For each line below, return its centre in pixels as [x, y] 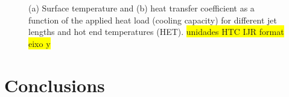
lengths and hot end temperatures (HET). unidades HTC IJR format [156, 32]
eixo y [40, 43]
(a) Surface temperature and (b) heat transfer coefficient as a [141, 8]
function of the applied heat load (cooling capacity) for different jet [153, 20]
